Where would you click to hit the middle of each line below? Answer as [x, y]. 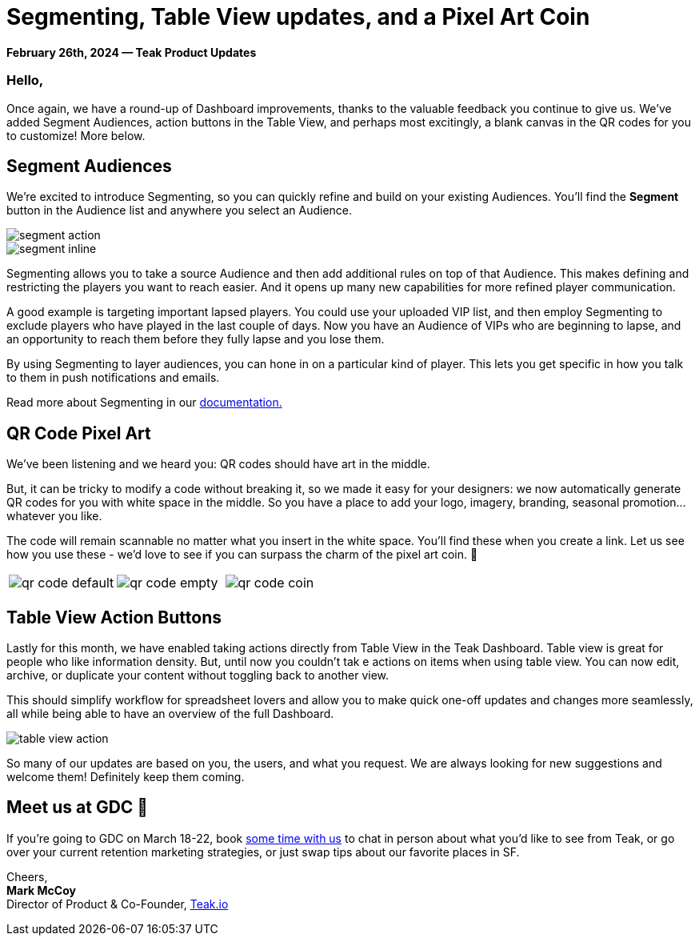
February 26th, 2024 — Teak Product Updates [132, 52]
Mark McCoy [41, 890]
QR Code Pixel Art [79, 433]
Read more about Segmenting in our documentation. [144, 403]
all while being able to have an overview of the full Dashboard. [170, 714]
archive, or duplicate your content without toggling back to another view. [198, 675]
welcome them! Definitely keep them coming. [126, 777]
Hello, [25, 80]
